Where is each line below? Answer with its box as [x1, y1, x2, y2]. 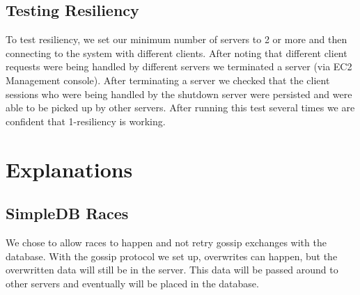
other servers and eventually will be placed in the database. [6, 276, 259, 290]
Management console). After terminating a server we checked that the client [6, 72, 330, 87]
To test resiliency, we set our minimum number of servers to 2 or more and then [6, 32, 347, 47]
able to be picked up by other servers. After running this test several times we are [6, 100, 355, 115]
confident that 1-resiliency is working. [6, 113, 166, 128]
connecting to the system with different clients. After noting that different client [6, 45, 347, 60]
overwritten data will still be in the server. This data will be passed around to [6, 262, 338, 277]
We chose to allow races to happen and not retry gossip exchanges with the [6, 234, 327, 249]
